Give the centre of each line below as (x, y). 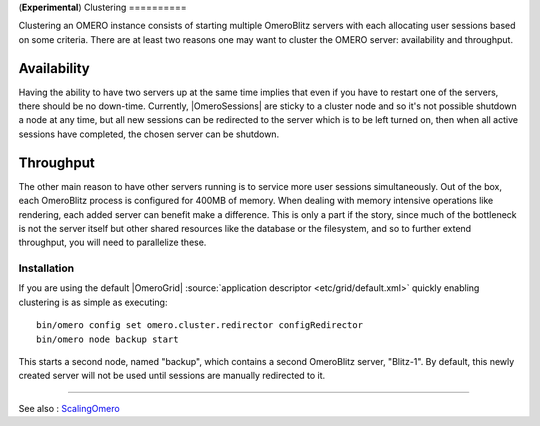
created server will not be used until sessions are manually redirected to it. (172, 376)
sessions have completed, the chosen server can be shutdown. (149, 134)
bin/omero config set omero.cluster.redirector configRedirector (200, 325)
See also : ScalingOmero (69, 408)
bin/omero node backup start (107, 339)
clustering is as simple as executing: (93, 302)
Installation (46, 268)
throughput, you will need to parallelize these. (112, 242)
